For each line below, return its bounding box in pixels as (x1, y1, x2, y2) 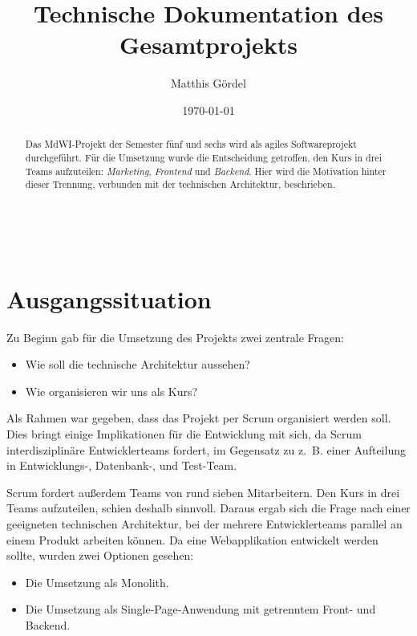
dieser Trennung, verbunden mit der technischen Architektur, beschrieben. (25, 177, 336, 191)
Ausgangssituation (6, 282, 212, 315)
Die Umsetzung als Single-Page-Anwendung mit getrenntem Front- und (25, 601, 376, 618)
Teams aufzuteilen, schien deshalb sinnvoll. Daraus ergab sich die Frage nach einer (6, 499, 411, 516)
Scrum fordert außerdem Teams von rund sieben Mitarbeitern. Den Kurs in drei (6, 483, 400, 500)
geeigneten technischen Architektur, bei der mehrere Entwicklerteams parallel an (6, 515, 403, 532)
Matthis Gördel (171, 75, 246, 92)
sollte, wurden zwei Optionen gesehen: (6, 547, 194, 564)
